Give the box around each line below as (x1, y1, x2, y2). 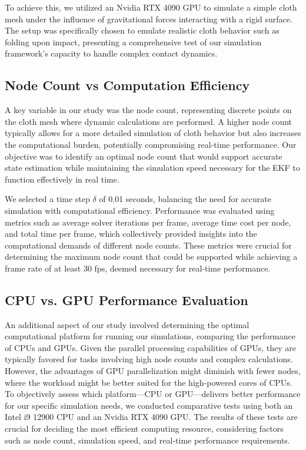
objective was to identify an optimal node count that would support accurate (5, 150, 282, 162)
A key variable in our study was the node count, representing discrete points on (5, 104, 292, 116)
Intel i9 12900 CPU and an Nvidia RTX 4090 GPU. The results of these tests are (5, 411, 298, 423)
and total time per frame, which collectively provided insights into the (5, 227, 257, 240)
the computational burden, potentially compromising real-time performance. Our (5, 138, 297, 150)
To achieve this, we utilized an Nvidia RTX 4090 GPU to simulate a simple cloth (5, 1, 297, 13)
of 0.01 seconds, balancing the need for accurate (99, 193, 271, 205)
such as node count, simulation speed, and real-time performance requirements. (5, 434, 290, 446)
